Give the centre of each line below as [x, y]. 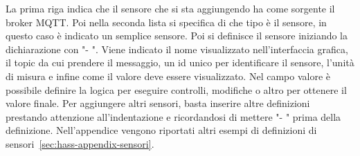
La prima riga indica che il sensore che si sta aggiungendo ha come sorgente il [170, 8]
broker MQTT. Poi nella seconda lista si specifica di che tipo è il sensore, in [166, 22]
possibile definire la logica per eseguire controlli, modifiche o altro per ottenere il [176, 89]
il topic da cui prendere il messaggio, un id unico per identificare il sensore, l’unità [180, 62]
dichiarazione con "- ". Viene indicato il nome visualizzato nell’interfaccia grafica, [177, 49]
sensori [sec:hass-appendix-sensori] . [80, 143]
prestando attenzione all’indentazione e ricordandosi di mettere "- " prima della [173, 116]
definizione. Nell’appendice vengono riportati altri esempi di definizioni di [161, 130]
